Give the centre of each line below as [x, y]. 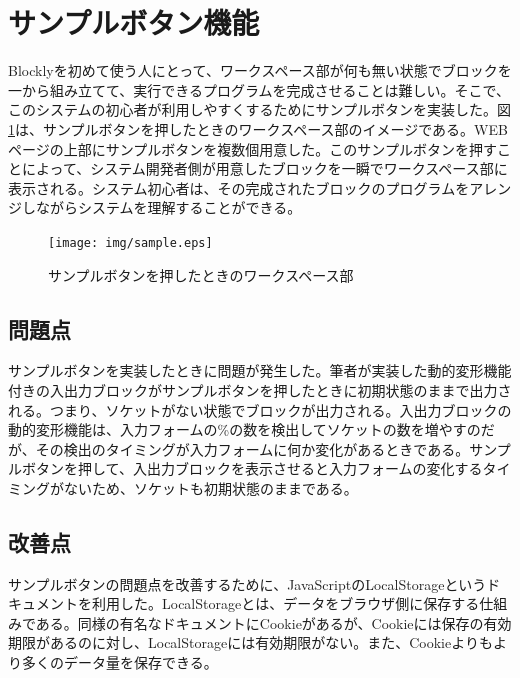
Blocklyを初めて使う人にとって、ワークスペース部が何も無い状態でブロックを [260, 70]
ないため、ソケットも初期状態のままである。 [210, 487]
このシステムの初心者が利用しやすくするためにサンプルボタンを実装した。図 [260, 109]
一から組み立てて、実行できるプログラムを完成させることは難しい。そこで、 [259, 89]
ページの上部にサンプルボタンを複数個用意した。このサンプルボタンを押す [252, 148]
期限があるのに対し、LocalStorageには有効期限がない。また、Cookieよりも [250, 642]
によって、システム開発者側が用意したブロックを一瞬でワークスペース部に [264, 168]
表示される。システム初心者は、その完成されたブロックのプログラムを [239, 187]
